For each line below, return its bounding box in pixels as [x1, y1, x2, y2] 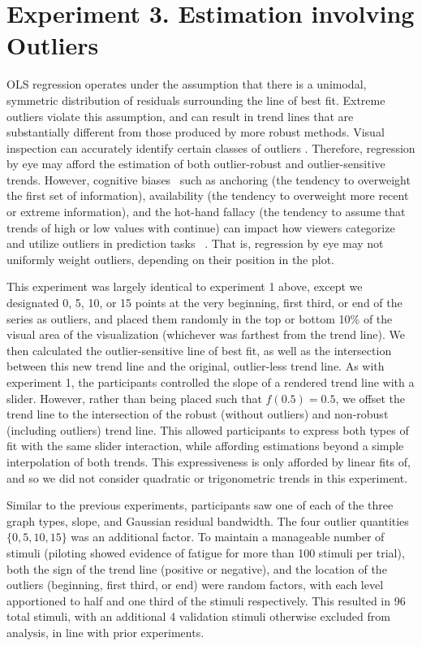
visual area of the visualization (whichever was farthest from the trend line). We [6, 326, 405, 343]
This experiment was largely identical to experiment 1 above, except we [6, 278, 363, 295]
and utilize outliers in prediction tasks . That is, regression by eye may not [6, 235, 384, 252]
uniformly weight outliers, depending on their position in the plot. [6, 250, 335, 267]
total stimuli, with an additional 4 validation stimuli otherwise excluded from [6, 608, 390, 625]
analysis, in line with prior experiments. [6, 623, 205, 640]
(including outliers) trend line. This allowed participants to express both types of [6, 421, 409, 438]
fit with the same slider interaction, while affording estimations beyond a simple [6, 437, 404, 454]
